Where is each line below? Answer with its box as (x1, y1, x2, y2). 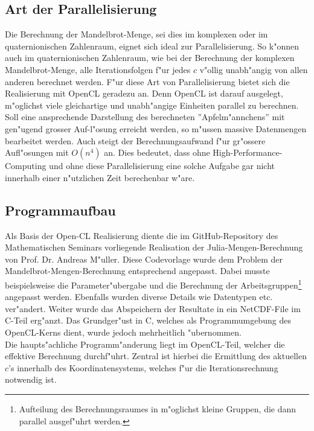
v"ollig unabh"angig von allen (199, 63, 308, 75)
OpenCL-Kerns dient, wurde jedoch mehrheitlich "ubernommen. (5, 325, 242, 338)
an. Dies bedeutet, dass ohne (104, 146, 210, 159)
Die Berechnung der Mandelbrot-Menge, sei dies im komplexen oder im (5, 28, 268, 40)
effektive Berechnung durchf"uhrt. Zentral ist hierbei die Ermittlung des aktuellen (5, 350, 307, 362)
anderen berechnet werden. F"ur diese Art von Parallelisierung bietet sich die (5, 75, 290, 88)
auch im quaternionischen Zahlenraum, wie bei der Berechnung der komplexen (5, 51, 295, 64)
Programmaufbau (5, 200, 116, 219)
